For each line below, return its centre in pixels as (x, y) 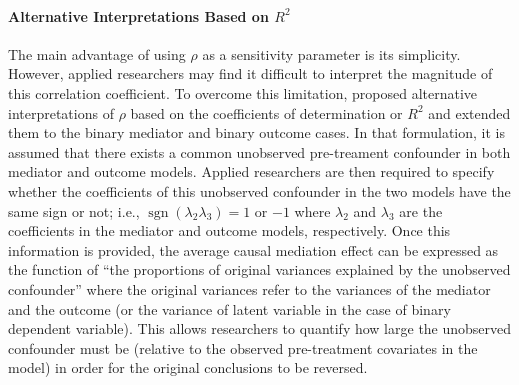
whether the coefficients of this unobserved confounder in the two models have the (259, 190)
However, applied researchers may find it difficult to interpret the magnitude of (250, 73)
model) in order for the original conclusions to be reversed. (188, 367)
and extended (469, 112)
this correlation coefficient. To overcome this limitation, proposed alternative (243, 92)
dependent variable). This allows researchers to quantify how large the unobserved (260, 328)
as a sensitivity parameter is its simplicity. (331, 53)
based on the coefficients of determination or (266, 112)
